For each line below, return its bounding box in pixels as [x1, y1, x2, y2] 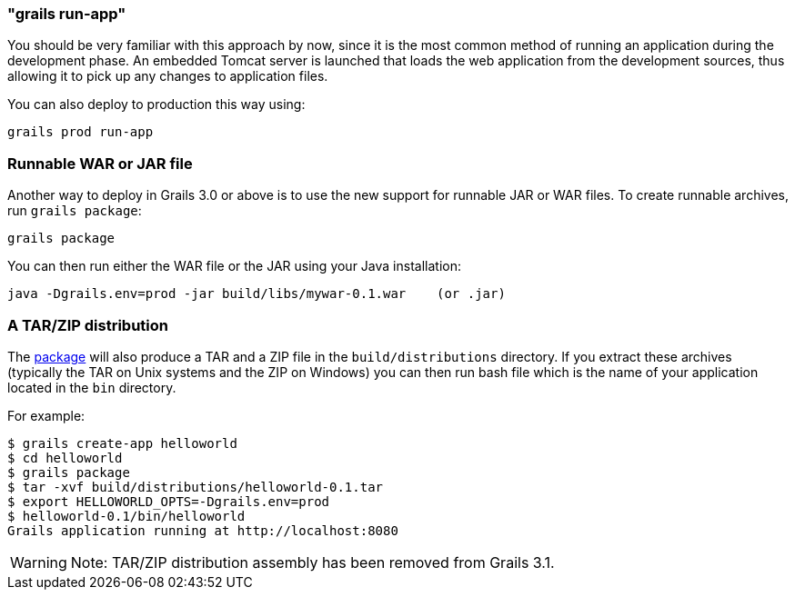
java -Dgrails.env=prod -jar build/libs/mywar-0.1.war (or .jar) [7, 286, 506, 302]
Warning [10, 552, 67, 572]
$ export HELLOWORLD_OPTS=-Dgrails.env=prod [7, 493, 330, 509]
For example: [7, 407, 86, 423]
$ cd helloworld [7, 450, 123, 465]
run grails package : [7, 203, 142, 219]
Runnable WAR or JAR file [7, 154, 193, 173]
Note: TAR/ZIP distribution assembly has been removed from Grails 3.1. [70, 552, 555, 572]
